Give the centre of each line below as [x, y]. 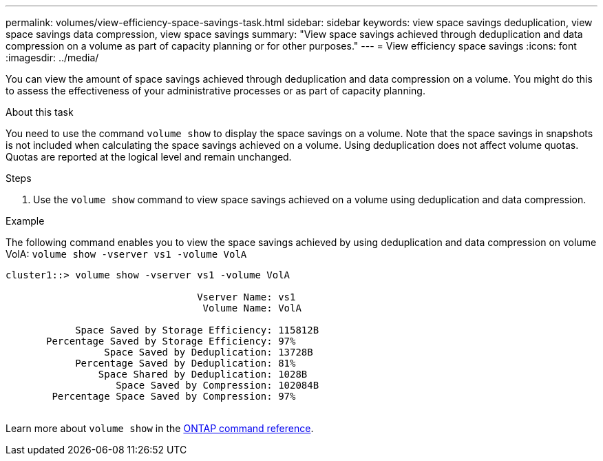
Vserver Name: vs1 [246, 297]
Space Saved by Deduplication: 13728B [209, 352]
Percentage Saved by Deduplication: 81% [186, 363]
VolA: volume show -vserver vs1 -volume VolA [126, 254]
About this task [40, 112]
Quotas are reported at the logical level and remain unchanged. [149, 157]
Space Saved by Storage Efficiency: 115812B [197, 330]
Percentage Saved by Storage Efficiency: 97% [171, 341]
